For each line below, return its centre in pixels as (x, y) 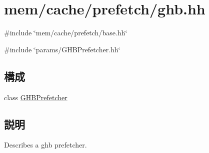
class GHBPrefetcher (36, 97)
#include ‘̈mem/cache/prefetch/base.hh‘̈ (66, 33)
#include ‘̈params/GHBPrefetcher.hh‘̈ (62, 49)
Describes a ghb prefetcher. (45, 145)
